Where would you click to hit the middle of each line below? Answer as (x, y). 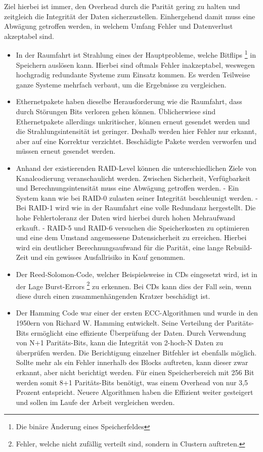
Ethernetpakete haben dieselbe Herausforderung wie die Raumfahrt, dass (129, 101)
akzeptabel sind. (29, 36)
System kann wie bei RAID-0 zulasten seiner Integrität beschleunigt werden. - (137, 197)
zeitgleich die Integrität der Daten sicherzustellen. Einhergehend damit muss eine (130, 16)
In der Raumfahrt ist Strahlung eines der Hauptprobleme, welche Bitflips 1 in (136, 54)
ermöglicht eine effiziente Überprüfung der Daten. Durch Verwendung (139, 332)
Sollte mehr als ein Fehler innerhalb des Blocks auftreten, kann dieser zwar (132, 362)
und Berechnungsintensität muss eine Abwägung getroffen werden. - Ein (127, 188)
